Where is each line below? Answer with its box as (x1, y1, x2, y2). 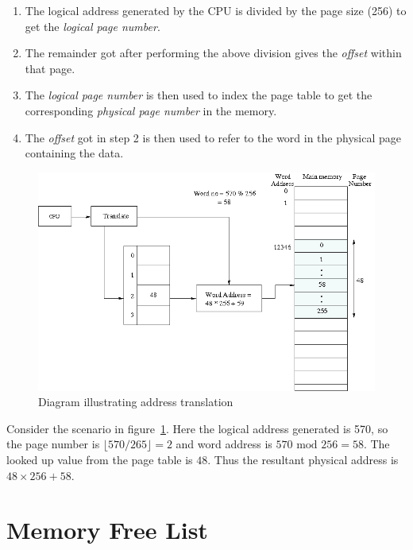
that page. (25, 60, 75, 76)
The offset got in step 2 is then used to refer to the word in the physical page (25, 129, 401, 145)
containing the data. (25, 145, 124, 161)
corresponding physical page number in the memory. (25, 102, 277, 118)
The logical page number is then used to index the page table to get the (25, 87, 372, 103)
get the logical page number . (25, 17, 160, 34)
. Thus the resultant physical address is (207, 451, 399, 467)
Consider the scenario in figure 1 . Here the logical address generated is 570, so (6, 420, 388, 436)
